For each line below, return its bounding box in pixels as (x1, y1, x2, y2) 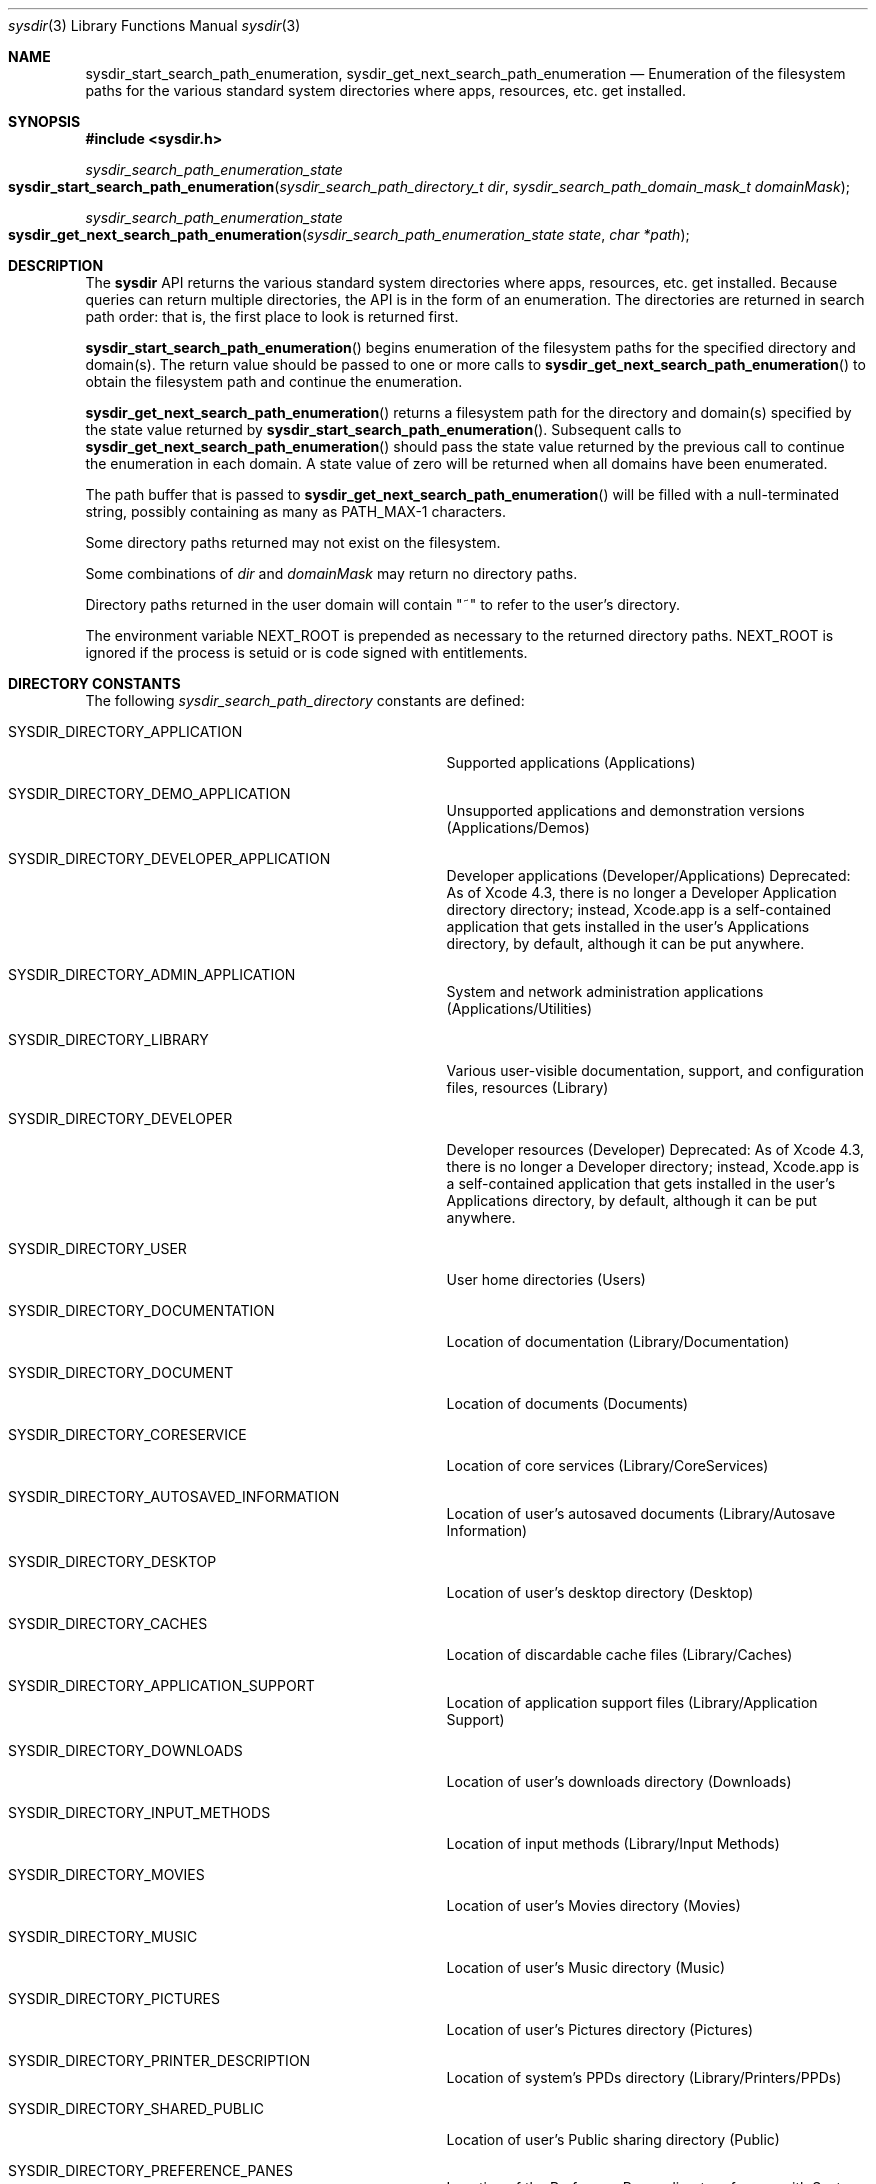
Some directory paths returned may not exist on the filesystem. (85, 534, 501, 551)
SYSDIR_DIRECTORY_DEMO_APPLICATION (8, 785, 291, 802)
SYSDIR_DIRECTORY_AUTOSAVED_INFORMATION (8, 1488, 340, 1505)
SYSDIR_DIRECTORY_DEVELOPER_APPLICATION (8, 850, 331, 867)
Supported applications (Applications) (446, 754, 696, 771)
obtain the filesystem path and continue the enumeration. (85, 373, 463, 390)
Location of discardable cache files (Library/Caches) (446, 1646, 793, 1663)
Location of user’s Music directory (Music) (446, 1959, 726, 1976)
